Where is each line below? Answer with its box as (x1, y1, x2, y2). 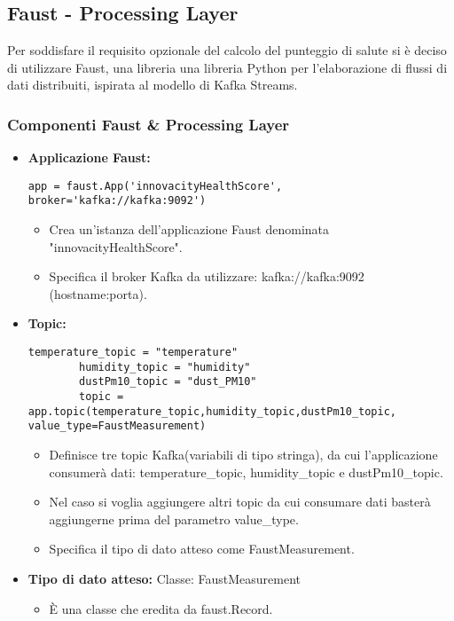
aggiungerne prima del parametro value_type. (49, 509, 299, 528)
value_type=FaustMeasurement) (27, 420, 207, 433)
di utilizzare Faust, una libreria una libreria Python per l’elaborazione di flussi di (7, 58, 448, 76)
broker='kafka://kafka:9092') (27, 194, 207, 208)
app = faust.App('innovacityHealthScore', (27, 179, 283, 193)
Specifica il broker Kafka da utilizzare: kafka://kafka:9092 (49, 267, 364, 286)
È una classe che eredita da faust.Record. (49, 599, 273, 617)
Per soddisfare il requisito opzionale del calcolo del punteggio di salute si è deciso (7, 41, 447, 59)
